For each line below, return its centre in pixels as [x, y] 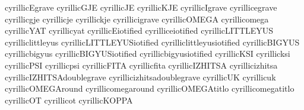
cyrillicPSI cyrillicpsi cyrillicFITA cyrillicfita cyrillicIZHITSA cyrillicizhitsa [141, 65]
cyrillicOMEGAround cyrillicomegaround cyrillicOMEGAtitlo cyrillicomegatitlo [150, 88]
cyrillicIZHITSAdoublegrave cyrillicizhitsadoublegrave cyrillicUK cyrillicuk [140, 77]
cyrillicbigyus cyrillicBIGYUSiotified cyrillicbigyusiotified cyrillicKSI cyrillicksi [148, 54]
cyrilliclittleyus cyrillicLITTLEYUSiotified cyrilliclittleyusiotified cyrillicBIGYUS [152, 42]
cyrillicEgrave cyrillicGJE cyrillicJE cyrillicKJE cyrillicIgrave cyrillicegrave [141, 7]
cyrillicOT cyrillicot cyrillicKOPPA [69, 100]
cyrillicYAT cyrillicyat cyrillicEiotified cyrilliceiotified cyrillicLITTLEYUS [139, 30]
